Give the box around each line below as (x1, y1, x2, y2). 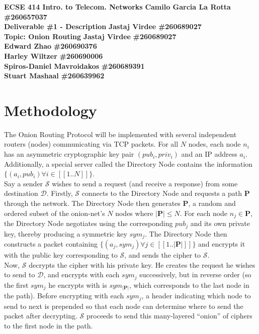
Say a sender (4, 178, 43, 188)
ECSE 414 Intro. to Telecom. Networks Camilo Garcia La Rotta (4, 2, 231, 12)
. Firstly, (46, 188, 73, 198)
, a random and (188, 198, 236, 208)
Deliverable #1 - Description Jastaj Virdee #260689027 (4, 21, 202, 32)
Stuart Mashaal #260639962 (4, 70, 105, 81)
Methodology (4, 99, 97, 120)
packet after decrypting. (4, 310, 77, 321)
